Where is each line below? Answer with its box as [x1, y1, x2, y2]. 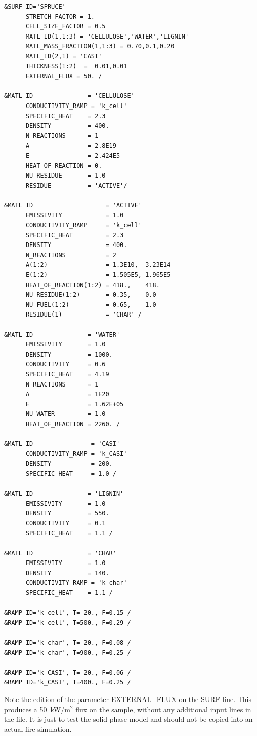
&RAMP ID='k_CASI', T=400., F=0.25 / [4, 679, 131, 686]
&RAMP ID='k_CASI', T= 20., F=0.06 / [4, 669, 131, 676]
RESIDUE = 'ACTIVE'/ [25, 182, 127, 189]
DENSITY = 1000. [25, 351, 113, 358]
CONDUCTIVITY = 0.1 [25, 519, 106, 527]
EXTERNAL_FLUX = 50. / [25, 73, 102, 80]
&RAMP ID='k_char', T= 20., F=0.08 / [4, 639, 131, 646]
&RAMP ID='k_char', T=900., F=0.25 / [4, 649, 131, 656]
